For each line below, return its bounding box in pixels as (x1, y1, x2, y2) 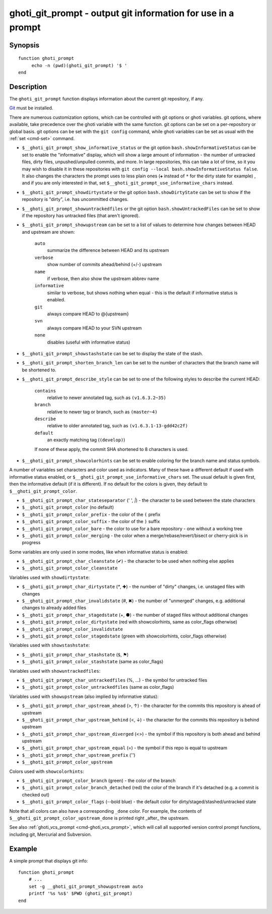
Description (9, 82, 47, 91)
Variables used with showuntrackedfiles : (9, 668, 101, 674)
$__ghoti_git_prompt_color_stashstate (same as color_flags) (22, 659, 164, 665)
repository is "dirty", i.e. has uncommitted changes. (22, 197, 128, 203)
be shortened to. (22, 367, 56, 373)
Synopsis (9, 41, 40, 49)
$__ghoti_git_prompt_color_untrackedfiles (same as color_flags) (22, 684, 174, 690)
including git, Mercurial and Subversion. (9, 831, 92, 837)
